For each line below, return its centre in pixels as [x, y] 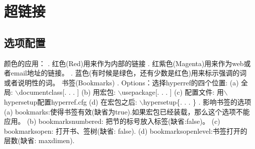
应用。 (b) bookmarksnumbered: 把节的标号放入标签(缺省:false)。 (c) [112, 121]
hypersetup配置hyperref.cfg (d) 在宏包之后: [71, 101]
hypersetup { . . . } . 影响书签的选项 [197, 101]
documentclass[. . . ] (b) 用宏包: [67, 92]
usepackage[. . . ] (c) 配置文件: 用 [173, 92]
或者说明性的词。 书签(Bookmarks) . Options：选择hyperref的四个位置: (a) [121, 82]
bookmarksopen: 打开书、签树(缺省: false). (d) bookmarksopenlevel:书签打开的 [126, 130]
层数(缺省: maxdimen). [39, 140]
